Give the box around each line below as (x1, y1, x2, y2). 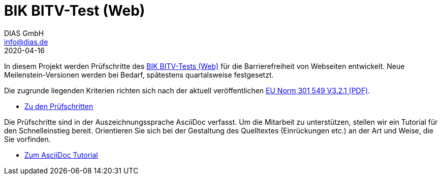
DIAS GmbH (4, 28, 44, 38)
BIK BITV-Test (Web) (4, 2, 145, 19)
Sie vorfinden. (4, 134, 51, 144)
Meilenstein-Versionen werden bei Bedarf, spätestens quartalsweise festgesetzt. (4, 70, 274, 79)
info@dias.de (4, 37, 48, 46)
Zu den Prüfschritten (24, 101, 93, 111)
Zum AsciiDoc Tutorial (24, 150, 98, 159)
